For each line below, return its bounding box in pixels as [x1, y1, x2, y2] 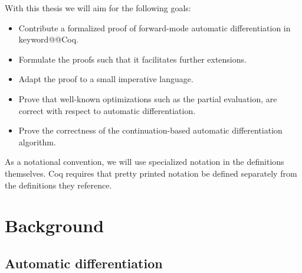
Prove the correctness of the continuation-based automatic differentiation [18, 124, 283, 136]
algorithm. [18, 135, 56, 148]
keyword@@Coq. [18, 33, 78, 45]
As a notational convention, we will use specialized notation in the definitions [5, 155, 284, 168]
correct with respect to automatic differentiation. [18, 104, 196, 116]
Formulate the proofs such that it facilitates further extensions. [18, 53, 247, 65]
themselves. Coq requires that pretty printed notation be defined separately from [5, 167, 297, 179]
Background [5, 213, 104, 238]
